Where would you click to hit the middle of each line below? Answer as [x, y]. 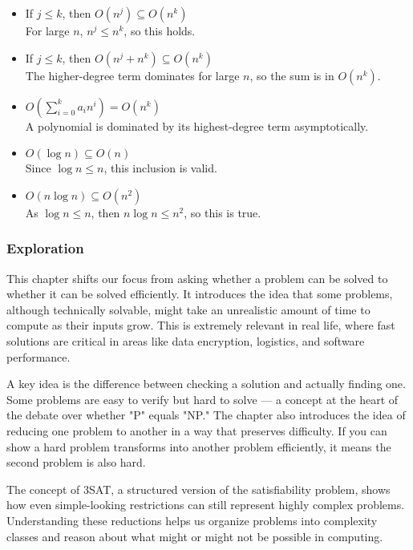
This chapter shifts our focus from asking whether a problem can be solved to [197, 278]
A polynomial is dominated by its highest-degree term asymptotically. [197, 125]
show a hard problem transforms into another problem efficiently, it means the [199, 446]
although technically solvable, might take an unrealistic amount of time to [188, 309]
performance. [38, 356]
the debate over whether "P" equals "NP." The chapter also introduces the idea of [206, 415]
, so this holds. [160, 30]
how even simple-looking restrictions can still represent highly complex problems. [206, 505]
